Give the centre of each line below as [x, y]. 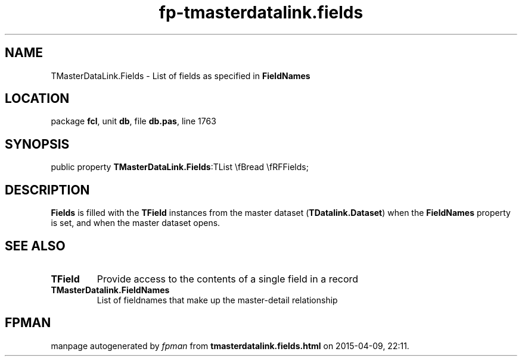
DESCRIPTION [47, 190]
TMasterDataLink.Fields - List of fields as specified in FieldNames [181, 76]
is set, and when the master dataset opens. [136, 223]
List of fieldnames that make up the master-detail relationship [217, 300]
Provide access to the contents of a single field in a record [228, 279]
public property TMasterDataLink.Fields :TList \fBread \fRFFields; [180, 167]
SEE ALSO [35, 246]
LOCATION [37, 99]
